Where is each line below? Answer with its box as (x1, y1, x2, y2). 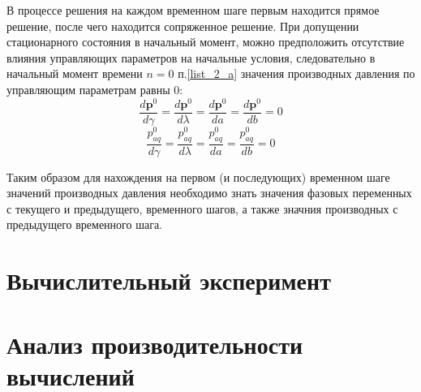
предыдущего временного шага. (6, 216, 163, 233)
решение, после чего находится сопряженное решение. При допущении (6, 17, 359, 34)
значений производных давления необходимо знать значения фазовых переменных (6, 184, 412, 201)
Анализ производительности (6, 327, 303, 360)
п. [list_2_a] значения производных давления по (178, 65, 415, 82)
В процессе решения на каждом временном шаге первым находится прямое (6, 2, 380, 18)
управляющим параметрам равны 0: (6, 80, 183, 97)
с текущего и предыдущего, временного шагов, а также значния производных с (6, 200, 398, 217)
